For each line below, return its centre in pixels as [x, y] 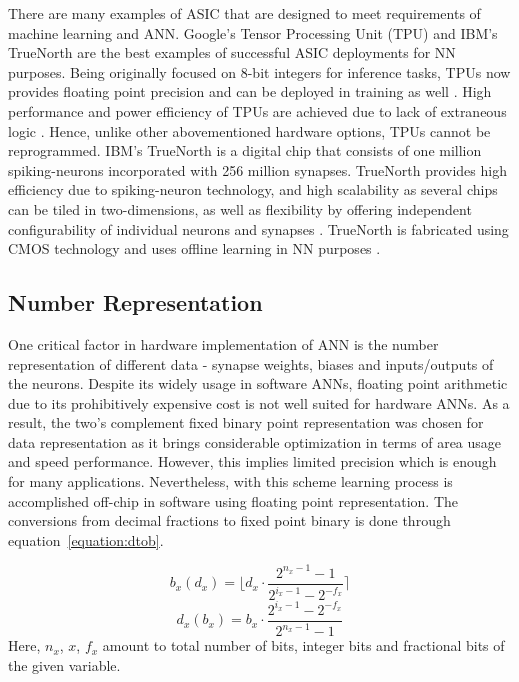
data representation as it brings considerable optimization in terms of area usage [255, 441]
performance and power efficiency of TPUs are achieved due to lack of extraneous [257, 110]
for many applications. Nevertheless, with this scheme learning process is [230, 481]
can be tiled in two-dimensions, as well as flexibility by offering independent [240, 208]
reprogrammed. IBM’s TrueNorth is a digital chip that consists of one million [245, 150]
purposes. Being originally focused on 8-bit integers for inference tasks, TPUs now [259, 71]
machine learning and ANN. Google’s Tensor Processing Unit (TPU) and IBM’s [253, 32]
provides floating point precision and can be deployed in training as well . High [250, 91]
